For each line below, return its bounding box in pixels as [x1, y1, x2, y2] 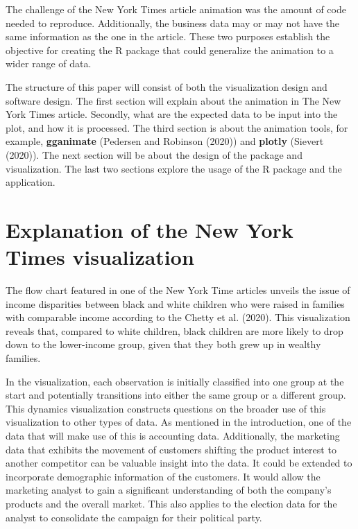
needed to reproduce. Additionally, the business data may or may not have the [6, 15, 340, 30]
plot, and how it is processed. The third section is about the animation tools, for [6, 120, 348, 135]
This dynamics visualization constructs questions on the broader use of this [6, 401, 326, 415]
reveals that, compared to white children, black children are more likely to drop [6, 323, 343, 338]
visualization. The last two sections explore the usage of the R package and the [6, 161, 342, 175]
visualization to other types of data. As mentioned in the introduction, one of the [6, 415, 352, 429]
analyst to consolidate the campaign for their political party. [6, 510, 262, 524]
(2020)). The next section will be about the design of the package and [6, 147, 302, 162]
